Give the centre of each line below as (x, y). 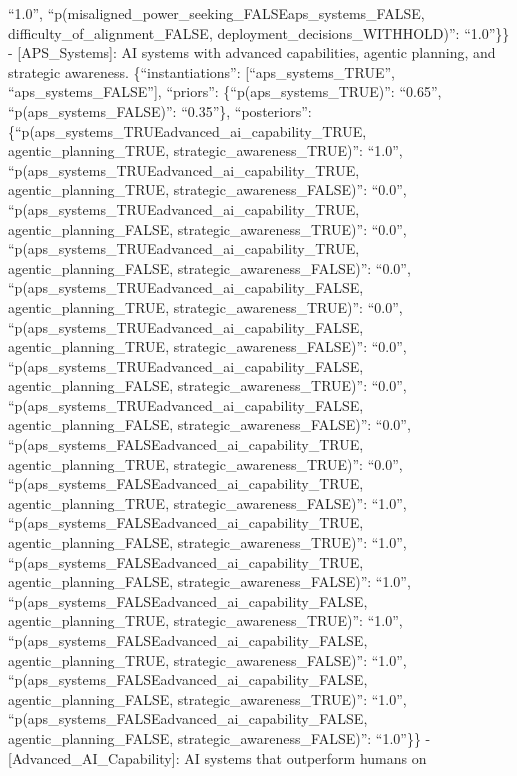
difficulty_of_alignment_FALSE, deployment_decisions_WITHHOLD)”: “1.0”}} (259, 32)
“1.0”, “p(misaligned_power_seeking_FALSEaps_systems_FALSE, (216, 13)
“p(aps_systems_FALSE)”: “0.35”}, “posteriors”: (160, 110)
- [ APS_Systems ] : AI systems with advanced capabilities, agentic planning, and (252, 52)
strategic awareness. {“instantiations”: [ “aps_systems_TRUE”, (201, 71)
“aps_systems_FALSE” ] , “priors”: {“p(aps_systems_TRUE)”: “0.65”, (225, 91)
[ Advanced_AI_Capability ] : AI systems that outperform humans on (217, 757)
